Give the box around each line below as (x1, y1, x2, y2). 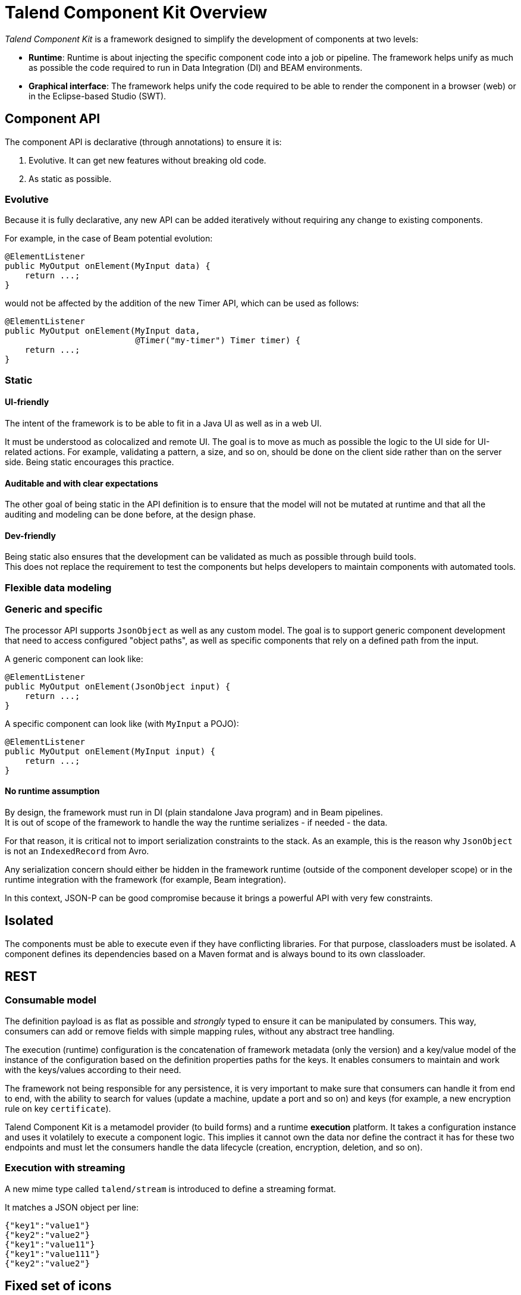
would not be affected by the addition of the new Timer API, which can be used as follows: (5, 298, 359, 309)
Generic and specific (5, 603, 103, 616)
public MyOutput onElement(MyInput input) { (5, 746, 216, 756)
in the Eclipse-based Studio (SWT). (29, 90, 167, 101)
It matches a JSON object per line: (5, 1202, 139, 1212)
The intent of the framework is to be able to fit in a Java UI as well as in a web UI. (5, 418, 322, 428)
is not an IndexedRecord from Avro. (5, 845, 149, 856)
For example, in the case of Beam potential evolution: (5, 233, 213, 244)
